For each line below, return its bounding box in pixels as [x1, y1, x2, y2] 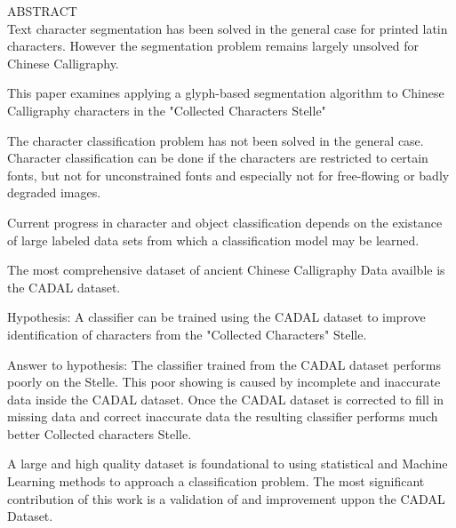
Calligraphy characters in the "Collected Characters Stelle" [7, 100, 326, 119]
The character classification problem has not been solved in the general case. [7, 131, 424, 149]
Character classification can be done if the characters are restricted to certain [7, 148, 428, 167]
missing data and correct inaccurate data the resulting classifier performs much [7, 407, 438, 426]
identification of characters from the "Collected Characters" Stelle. [7, 324, 367, 343]
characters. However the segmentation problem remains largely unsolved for [7, 36, 419, 55]
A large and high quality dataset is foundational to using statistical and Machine [7, 454, 448, 473]
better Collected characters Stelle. [7, 424, 192, 443]
